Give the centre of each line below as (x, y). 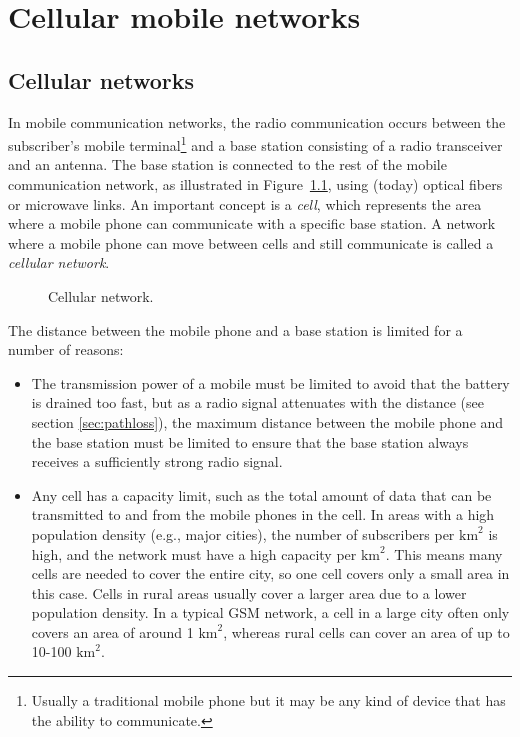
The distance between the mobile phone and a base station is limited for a (235, 329)
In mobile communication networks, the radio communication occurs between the (257, 121)
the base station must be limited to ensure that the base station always (250, 441)
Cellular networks (101, 79)
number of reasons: (66, 349)
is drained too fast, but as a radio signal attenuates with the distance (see (257, 402)
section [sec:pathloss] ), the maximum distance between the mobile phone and (267, 421)
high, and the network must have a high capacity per (194, 553)
